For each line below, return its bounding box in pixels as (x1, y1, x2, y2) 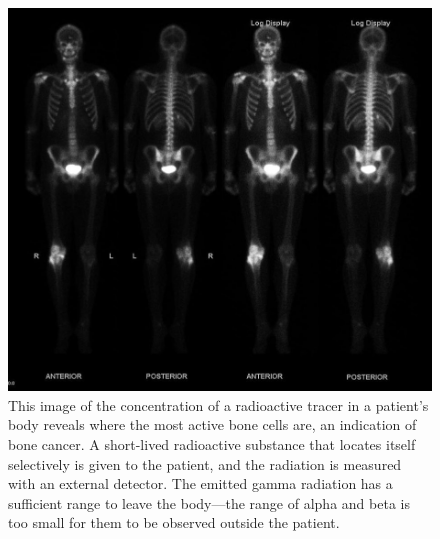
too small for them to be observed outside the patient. (8, 512, 340, 533)
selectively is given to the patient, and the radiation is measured (8, 453, 402, 474)
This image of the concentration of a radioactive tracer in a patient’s (8, 394, 429, 415)
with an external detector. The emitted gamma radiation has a (8, 473, 393, 494)
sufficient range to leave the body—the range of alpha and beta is (8, 492, 410, 513)
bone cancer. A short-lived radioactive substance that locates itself (8, 433, 416, 454)
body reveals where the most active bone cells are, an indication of (8, 414, 417, 435)
